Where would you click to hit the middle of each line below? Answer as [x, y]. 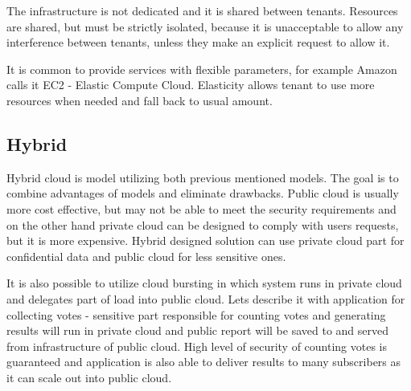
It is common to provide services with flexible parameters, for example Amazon [202, 69]
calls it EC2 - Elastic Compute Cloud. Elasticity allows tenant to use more [191, 85]
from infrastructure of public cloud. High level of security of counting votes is [197, 346]
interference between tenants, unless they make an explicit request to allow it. [198, 42]
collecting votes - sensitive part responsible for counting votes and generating [196, 314]
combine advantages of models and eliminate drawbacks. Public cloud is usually [203, 193]
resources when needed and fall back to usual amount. [140, 100]
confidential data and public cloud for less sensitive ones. [146, 256]
